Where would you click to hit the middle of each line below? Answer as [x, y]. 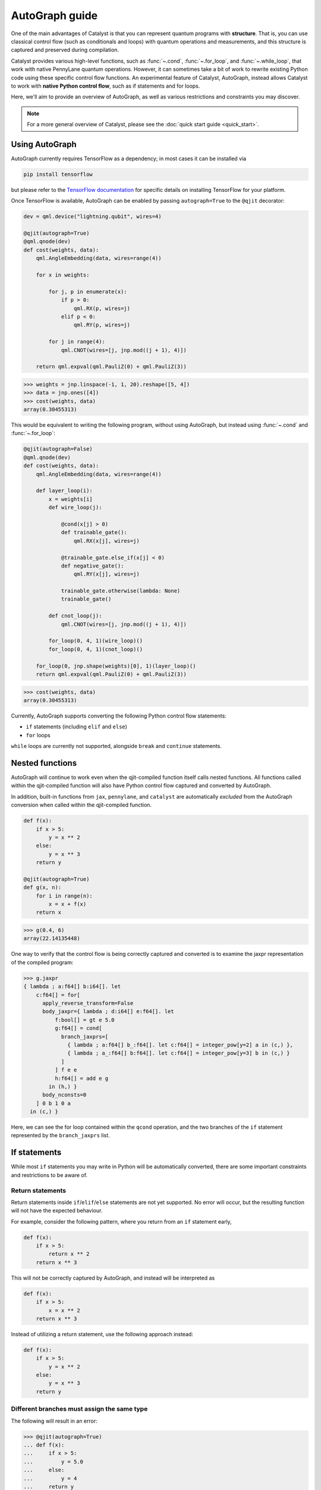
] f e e [66, 1070]
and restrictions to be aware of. [49, 1175]
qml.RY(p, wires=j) [102, 325]
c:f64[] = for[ [58, 995]
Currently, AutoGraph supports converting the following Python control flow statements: [119, 716]
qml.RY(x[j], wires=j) [106, 574]
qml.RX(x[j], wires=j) [106, 541]
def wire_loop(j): [75, 507]
